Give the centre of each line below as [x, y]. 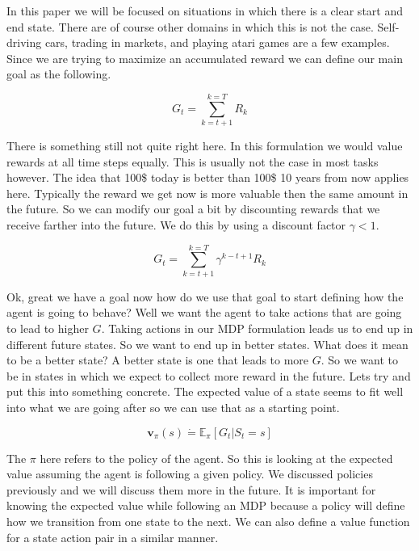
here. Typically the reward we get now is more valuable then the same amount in [207, 193]
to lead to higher [48, 328]
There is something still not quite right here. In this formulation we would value [205, 146]
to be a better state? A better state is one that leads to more [158, 360]
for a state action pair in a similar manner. [113, 537]
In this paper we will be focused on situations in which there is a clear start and [205, 11]
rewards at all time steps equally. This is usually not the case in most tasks [193, 161]
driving [24, 42]
